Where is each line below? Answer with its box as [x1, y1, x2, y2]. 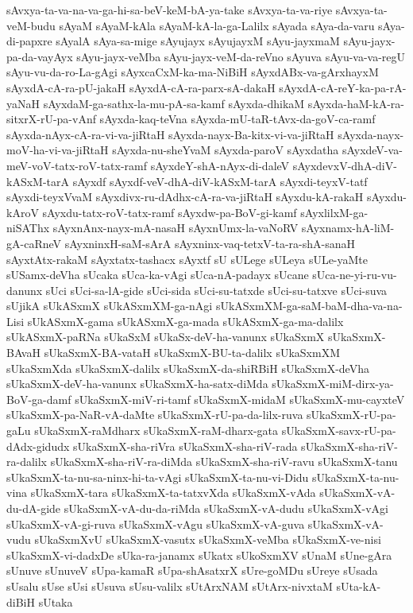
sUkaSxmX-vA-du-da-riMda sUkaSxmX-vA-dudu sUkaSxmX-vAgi [64, 500, 388, 516]
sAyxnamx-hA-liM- [301, 219, 395, 236]
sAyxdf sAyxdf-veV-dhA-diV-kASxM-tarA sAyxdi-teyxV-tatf [72, 173, 368, 189]
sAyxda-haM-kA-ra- [307, 95, 404, 111]
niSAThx [6, 219, 50, 236]
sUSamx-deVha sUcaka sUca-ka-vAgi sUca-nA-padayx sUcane [6, 266, 309, 283]
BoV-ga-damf [6, 390, 71, 407]
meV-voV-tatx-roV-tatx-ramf [6, 157, 148, 173]
